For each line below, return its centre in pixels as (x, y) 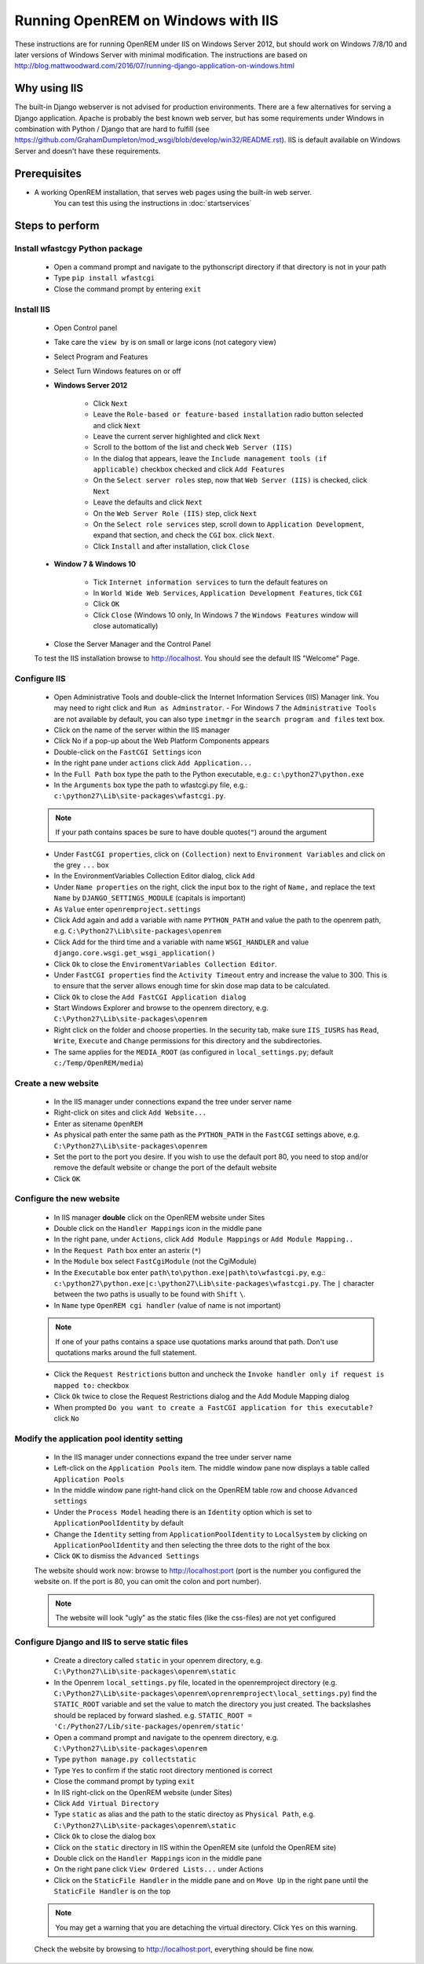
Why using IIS (49, 88)
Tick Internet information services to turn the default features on (210, 582)
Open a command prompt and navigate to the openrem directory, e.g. (166, 1737)
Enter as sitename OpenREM (98, 1123)
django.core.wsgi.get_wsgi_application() (135, 953)
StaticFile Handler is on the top (112, 1891)
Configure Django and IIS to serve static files (101, 1642)
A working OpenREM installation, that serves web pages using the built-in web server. (173, 192)
